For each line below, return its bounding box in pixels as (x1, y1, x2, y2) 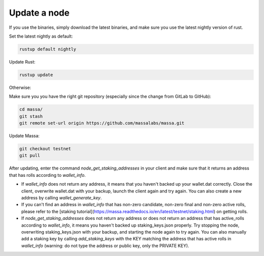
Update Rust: (9, 59, 36, 64)
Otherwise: (9, 85, 31, 90)
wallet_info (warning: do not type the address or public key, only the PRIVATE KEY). (21, 242, 189, 249)
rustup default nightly (19, 46, 77, 52)
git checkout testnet (19, 146, 71, 151)
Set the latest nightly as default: (9, 33, 73, 39)
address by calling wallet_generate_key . (21, 194, 102, 200)
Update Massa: (9, 133, 40, 139)
